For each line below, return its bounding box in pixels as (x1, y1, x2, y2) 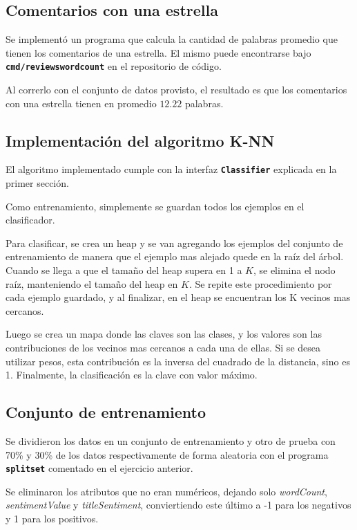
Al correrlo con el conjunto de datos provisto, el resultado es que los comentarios (6, 82, 347, 97)
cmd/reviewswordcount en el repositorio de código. (6, 59, 222, 73)
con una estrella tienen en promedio (6, 95, 157, 110)
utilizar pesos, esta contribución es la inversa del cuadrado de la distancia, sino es (6, 354, 350, 368)
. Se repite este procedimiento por (189, 276, 332, 291)
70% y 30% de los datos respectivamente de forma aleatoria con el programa (6, 447, 329, 462)
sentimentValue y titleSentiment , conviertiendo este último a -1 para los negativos (6, 497, 351, 512)
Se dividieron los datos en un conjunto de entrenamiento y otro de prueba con (6, 434, 336, 448)
